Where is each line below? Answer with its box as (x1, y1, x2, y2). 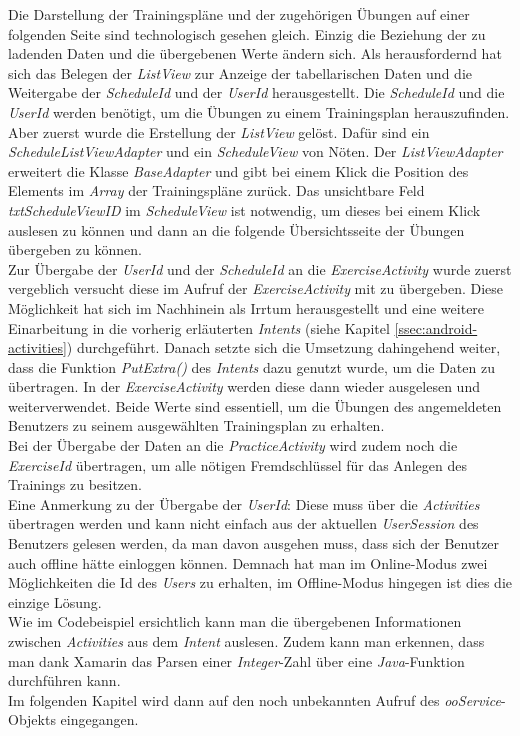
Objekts (8, 709, 56, 730)
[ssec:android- (394, 317, 478, 338)
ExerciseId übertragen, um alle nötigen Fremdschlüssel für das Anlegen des (8, 454, 467, 475)
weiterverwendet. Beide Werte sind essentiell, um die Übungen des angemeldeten (8, 395, 502, 416)
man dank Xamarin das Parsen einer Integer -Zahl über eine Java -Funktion (8, 650, 465, 671)
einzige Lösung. (8, 591, 102, 612)
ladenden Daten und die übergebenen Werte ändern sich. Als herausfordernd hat (8, 43, 502, 64)
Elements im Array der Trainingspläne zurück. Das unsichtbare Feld (8, 180, 425, 201)
